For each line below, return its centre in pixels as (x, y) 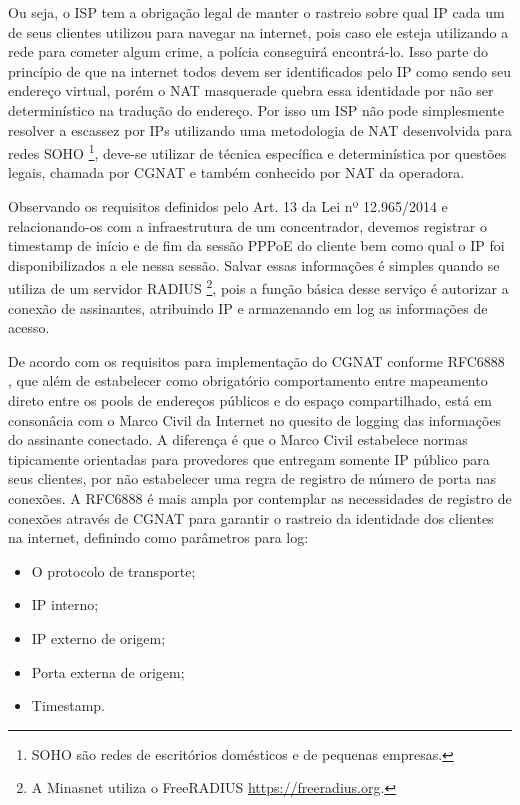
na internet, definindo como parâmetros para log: (158, 537)
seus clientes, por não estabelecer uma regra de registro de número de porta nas (252, 478)
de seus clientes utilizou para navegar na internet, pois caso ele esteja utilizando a (258, 31)
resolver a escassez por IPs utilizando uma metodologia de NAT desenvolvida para (260, 129)
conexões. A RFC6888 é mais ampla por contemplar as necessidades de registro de (260, 497)
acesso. (29, 327)
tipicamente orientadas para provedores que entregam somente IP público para (249, 458)
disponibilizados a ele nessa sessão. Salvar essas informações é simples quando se (254, 264)
